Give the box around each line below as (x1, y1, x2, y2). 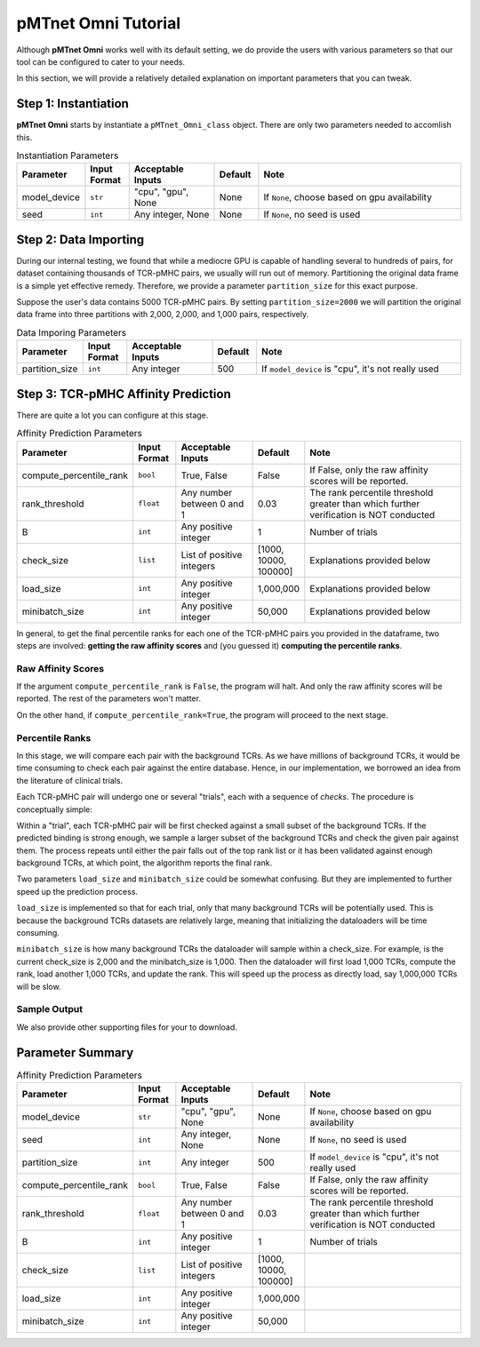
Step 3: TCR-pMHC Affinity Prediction (16, 387, 231, 402)
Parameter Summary (16, 1045, 134, 1060)
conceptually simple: (16, 804, 92, 815)
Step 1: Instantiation (16, 96, 129, 111)
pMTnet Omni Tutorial (16, 13, 181, 33)
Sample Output (16, 1003, 84, 1016)
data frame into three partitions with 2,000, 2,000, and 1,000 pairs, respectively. (16, 309, 309, 320)
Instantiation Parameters (16, 149, 119, 162)
